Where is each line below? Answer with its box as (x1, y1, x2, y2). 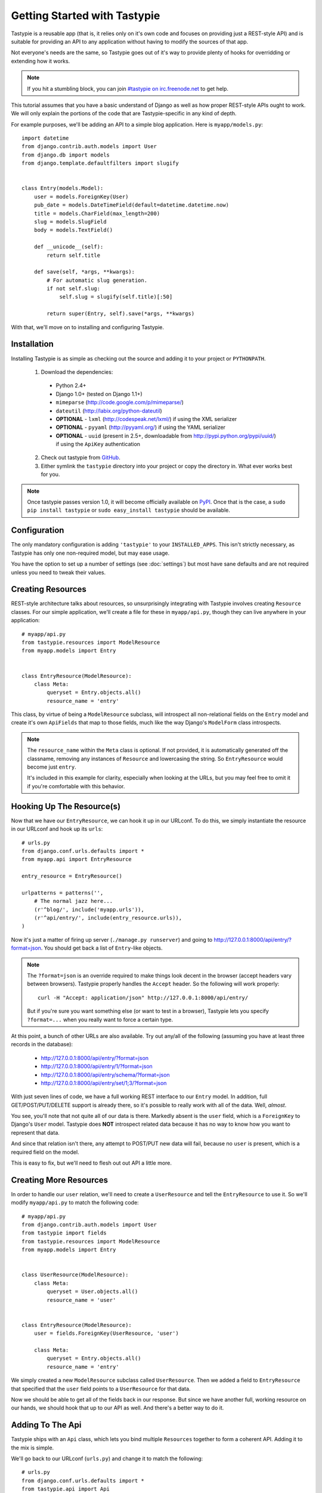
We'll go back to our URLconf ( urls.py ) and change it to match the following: (11, 1455, 203, 1462)
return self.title (47, 251, 101, 259)
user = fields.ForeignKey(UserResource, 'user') (33, 1330, 179, 1337)
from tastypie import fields (21, 1230, 107, 1236)
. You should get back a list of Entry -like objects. (41, 944, 163, 952)
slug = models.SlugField (33, 218, 107, 225)
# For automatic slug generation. (47, 277, 148, 284)
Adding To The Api (11, 1420, 82, 1430)
